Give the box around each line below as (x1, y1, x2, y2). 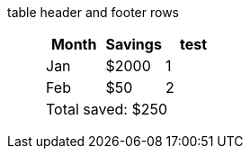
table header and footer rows (7, 5, 179, 20)
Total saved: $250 (46, 100, 168, 118)
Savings (105, 35, 162, 53)
